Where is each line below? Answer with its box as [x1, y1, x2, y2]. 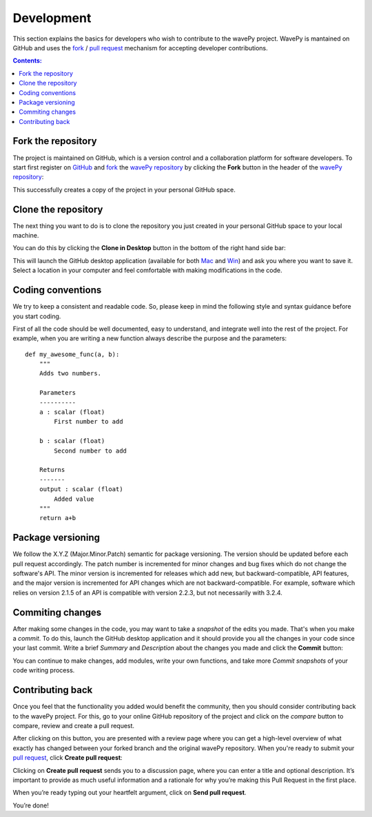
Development [12, 10, 92, 25]
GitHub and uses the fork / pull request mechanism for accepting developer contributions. [12, 43, 268, 52]
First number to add [54, 417, 123, 426]
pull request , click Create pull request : [12, 754, 123, 762]
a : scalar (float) [39, 408, 105, 416]
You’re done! [12, 801, 50, 809]
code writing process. [12, 666, 75, 674]
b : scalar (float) [39, 437, 105, 445]
